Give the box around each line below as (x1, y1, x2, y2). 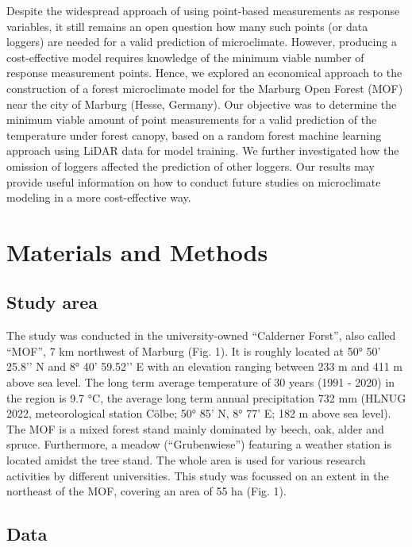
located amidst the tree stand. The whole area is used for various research (6, 452, 366, 468)
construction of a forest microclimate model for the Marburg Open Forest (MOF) (6, 79, 403, 96)
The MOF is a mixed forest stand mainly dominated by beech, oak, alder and (6, 420, 384, 437)
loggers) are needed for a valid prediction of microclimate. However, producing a (6, 33, 397, 50)
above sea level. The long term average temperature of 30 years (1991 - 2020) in (6, 374, 395, 391)
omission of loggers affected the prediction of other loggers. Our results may (6, 157, 375, 174)
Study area (6, 290, 98, 314)
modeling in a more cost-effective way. (6, 189, 191, 206)
